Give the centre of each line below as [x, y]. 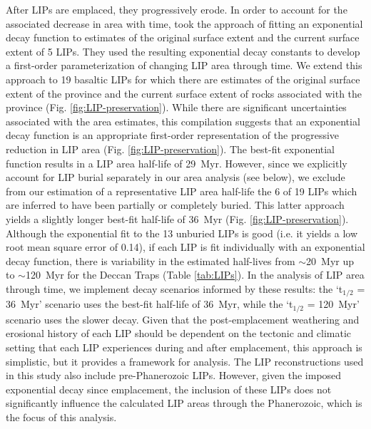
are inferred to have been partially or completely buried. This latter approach [175, 205]
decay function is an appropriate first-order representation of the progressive [173, 135]
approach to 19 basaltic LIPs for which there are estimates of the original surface [183, 79]
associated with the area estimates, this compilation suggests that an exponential [183, 121]
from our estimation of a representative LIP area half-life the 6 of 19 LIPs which [182, 191]
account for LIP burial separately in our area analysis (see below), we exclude [176, 177]
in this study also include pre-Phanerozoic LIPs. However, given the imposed [174, 375]
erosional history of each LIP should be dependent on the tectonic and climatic [179, 333]
